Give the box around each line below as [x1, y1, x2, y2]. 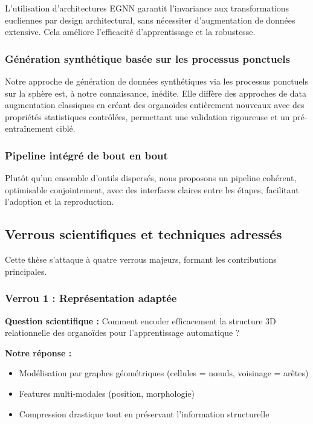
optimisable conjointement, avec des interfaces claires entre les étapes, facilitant [5, 183, 299, 196]
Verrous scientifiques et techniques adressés [5, 225, 282, 243]
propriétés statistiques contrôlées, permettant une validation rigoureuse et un [5, 110, 290, 123]
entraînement [5, 122, 54, 135]
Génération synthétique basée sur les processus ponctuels [5, 51, 290, 66]
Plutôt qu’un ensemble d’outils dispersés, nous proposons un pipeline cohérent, [5, 172, 297, 184]
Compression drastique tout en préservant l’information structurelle [19, 407, 269, 420]
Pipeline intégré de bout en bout [5, 147, 168, 162]
